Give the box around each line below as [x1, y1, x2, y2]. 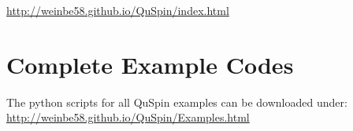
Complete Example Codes [6, 48, 294, 80]
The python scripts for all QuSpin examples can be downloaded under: [6, 93, 347, 110]
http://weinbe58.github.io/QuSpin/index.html [6, 2, 229, 18]
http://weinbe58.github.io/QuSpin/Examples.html [6, 109, 250, 126]
